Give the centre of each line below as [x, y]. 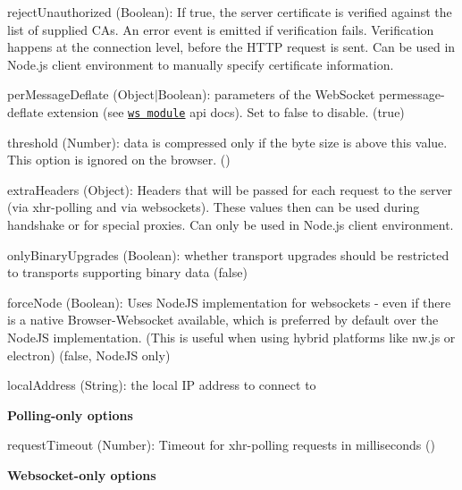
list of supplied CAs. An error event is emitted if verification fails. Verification [221, 29]
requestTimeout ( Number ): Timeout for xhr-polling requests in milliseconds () [221, 445]
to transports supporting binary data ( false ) [127, 272]
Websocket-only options [82, 474]
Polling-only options [70, 414]
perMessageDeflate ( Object [81, 94]
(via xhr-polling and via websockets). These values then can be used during [214, 207]
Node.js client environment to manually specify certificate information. [201, 64]
